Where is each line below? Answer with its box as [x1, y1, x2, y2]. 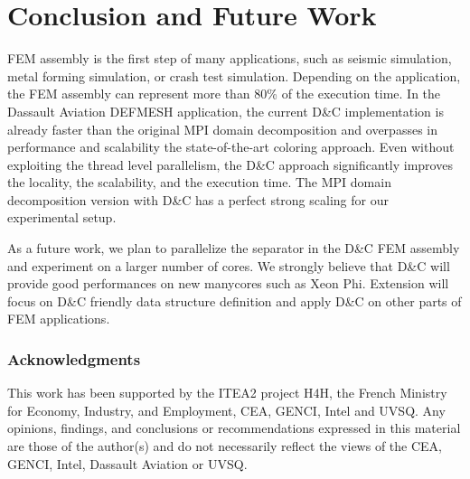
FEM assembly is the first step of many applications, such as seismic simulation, [7, 49, 452, 68]
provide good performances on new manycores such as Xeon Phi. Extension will [7, 274, 449, 293]
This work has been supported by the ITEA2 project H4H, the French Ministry [7, 383, 447, 402]
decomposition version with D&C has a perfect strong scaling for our [7, 190, 389, 209]
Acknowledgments [7, 347, 141, 370]
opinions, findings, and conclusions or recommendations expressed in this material [7, 418, 461, 437]
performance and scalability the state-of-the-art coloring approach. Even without [7, 137, 455, 156]
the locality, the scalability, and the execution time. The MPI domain [7, 173, 391, 192]
